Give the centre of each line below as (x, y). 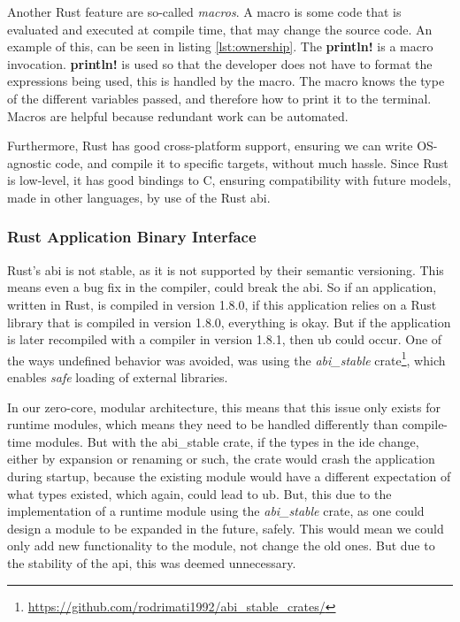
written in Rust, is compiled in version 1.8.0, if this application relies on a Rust (222, 304)
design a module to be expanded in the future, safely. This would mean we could (226, 528)
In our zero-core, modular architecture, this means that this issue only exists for (224, 407)
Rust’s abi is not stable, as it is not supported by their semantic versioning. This (226, 269)
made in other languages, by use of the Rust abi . (139, 197)
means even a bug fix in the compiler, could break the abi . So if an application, (222, 287)
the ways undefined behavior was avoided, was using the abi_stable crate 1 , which (226, 358)
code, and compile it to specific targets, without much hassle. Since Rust (252, 162)
